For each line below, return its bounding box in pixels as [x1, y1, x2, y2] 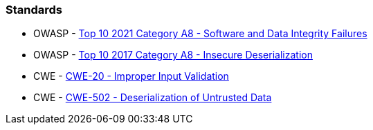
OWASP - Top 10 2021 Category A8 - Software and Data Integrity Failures [33, 28, 367, 40]
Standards [6, 3, 63, 17]
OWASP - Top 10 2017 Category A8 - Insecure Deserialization [33, 49, 313, 61]
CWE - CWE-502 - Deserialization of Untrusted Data [33, 91, 272, 104]
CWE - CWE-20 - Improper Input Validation [33, 70, 229, 83]
